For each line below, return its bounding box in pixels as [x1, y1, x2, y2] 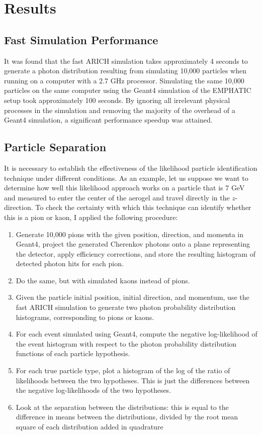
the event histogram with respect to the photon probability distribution [16, 338, 237, 349]
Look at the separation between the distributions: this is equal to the [16, 401, 229, 412]
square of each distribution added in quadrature [16, 421, 163, 431]
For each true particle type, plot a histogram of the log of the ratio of [16, 365, 230, 376]
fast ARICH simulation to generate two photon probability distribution [16, 302, 236, 312]
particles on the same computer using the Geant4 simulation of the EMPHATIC [4, 85, 251, 95]
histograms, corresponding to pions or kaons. [16, 311, 154, 322]
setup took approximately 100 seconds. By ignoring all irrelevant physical [4, 94, 230, 105]
